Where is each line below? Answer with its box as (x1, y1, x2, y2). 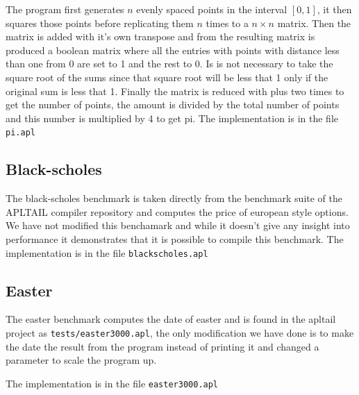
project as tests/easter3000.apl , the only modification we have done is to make (6, 326, 354, 340)
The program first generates (6, 2, 124, 16)
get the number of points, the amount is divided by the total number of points (6, 97, 340, 112)
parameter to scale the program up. (6, 353, 157, 367)
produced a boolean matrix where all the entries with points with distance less (6, 42, 340, 57)
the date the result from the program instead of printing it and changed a (6, 339, 319, 353)
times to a (206, 15, 249, 30)
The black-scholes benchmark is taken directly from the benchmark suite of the (6, 191, 342, 205)
